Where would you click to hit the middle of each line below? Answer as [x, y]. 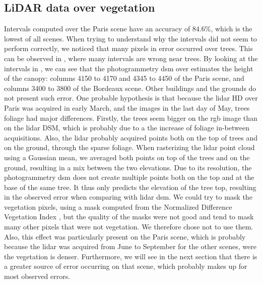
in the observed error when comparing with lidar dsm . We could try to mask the [128, 197]
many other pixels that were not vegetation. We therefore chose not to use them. [129, 227]
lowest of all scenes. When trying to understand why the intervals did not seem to [130, 38]
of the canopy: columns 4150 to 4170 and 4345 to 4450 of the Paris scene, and [124, 78]
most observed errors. [37, 276]
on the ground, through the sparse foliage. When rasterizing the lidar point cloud [129, 147]
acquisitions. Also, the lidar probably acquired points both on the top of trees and [131, 137]
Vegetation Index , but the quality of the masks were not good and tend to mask [129, 217]
